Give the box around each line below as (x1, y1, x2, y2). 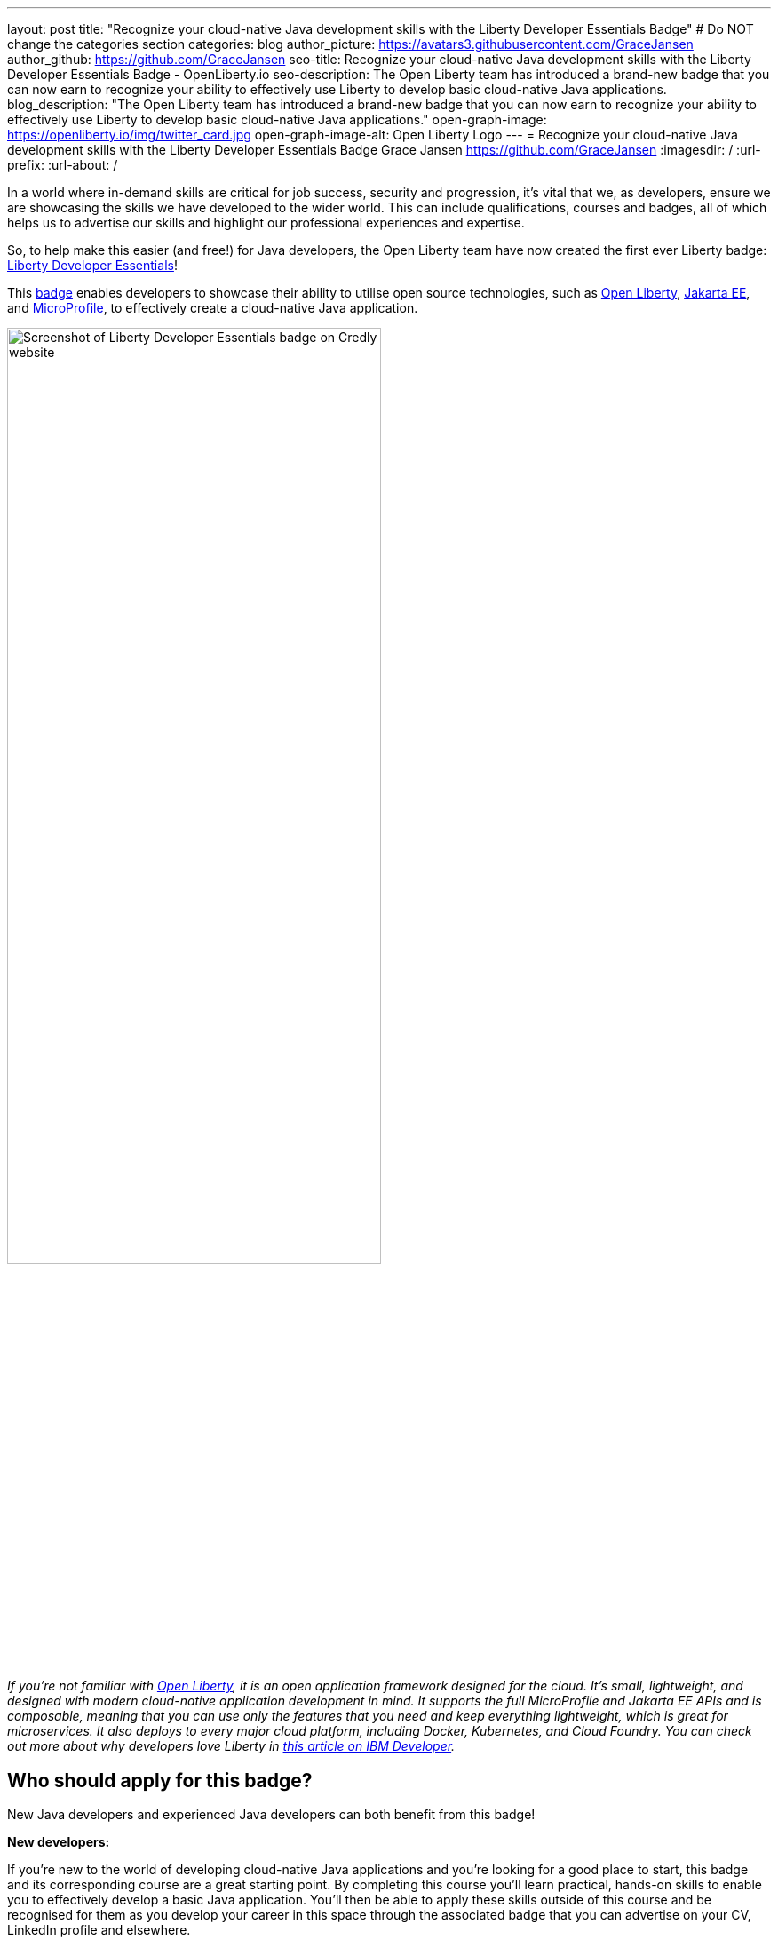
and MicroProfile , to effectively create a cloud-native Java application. (7, 300, 418, 315)
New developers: (7, 1834, 110, 1850)
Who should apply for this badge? (7, 1769, 313, 1792)
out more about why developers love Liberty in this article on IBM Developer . (7, 1738, 456, 1754)
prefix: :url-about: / (7, 157, 118, 172)
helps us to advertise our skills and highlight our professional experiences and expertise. (7, 215, 525, 230)
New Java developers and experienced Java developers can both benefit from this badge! (7, 1807, 536, 1823)
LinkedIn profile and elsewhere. (7, 1922, 191, 1938)
